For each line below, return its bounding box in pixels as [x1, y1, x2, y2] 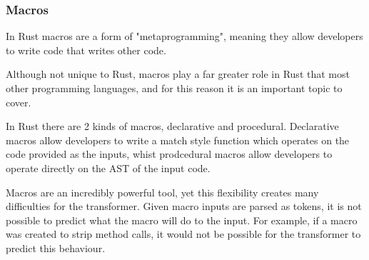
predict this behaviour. [6, 240, 106, 255]
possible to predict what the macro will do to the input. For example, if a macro [6, 212, 358, 227]
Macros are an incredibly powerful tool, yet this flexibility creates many [6, 184, 319, 199]
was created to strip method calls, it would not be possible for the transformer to [6, 226, 361, 241]
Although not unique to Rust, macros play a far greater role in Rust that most [6, 66, 350, 81]
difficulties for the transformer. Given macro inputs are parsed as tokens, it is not [6, 199, 362, 214]
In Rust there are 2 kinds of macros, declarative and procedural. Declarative [6, 119, 339, 134]
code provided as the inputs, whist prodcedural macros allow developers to [6, 146, 333, 161]
